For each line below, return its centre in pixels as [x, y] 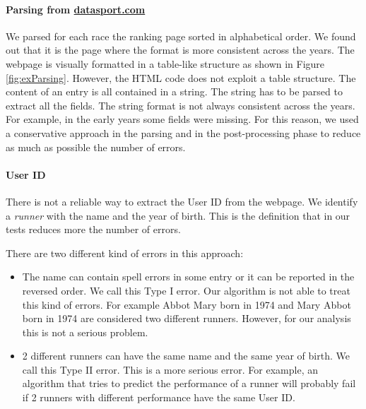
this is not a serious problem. [85, 332]
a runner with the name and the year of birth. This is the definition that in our [178, 215]
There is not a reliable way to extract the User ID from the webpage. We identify [182, 201]
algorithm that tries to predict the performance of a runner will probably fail [189, 383]
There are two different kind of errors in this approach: [125, 253]
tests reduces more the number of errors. [93, 229]
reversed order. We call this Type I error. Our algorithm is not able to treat [186, 290]
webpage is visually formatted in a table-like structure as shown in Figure [165, 63]
